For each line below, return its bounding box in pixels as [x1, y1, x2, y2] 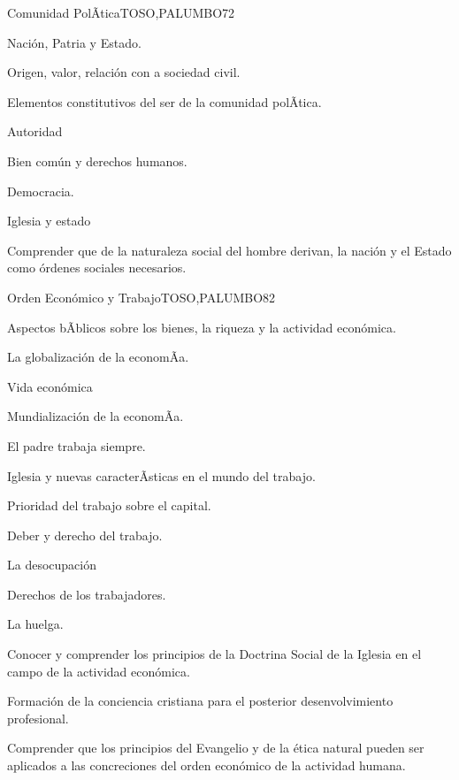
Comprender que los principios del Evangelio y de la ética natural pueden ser [7, 738, 425, 757]
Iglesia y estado [7, 211, 91, 230]
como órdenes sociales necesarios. [7, 258, 187, 277]
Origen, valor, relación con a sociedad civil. [7, 63, 241, 81]
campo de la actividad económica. [7, 661, 190, 680]
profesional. [7, 708, 69, 727]
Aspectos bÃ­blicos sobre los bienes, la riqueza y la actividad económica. [7, 317, 396, 336]
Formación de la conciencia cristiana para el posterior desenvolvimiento [7, 692, 394, 710]
